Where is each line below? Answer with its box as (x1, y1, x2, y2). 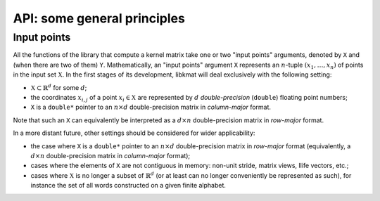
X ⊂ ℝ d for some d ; (30, 82, 87, 91)
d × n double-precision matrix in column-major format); (30, 151, 190, 160)
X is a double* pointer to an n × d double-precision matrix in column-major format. (30, 103, 271, 112)
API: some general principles (13, 11, 186, 26)
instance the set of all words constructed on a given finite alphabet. (30, 181, 227, 190)
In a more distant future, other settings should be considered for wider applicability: (13, 129, 255, 137)
